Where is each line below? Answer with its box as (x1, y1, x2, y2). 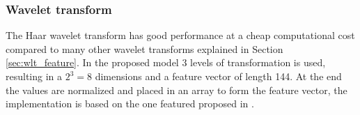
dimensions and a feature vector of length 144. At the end (95, 69, 342, 83)
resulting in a (6, 69, 63, 83)
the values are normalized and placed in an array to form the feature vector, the (6, 82, 347, 97)
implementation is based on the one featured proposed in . (6, 96, 254, 111)
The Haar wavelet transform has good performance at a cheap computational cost (6, 28, 355, 43)
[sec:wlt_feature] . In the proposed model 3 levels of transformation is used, (6, 55, 326, 70)
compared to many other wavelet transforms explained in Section (6, 41, 283, 56)
